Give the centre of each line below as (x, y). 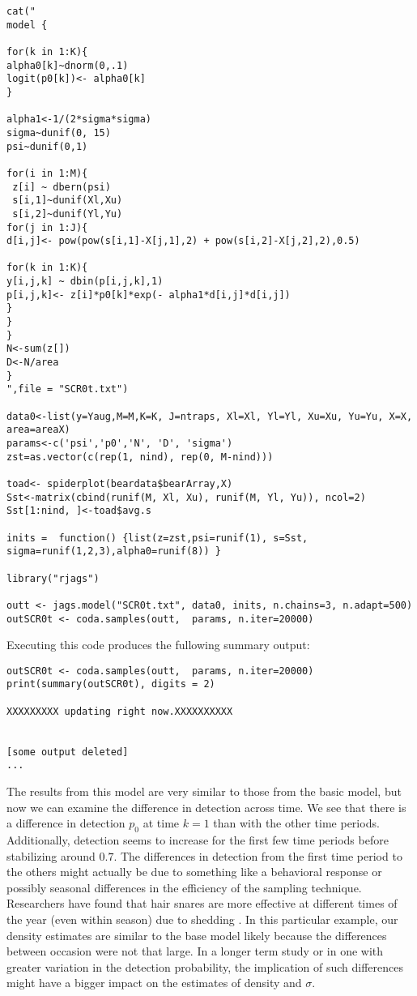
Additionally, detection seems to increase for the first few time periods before (198, 840)
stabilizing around (51, 855)
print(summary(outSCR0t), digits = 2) (111, 684)
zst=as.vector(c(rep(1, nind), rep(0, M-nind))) (140, 457)
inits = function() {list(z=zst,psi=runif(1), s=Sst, (157, 538)
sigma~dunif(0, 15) (59, 133)
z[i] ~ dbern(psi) (62, 187)
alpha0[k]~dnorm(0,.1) (68, 65)
